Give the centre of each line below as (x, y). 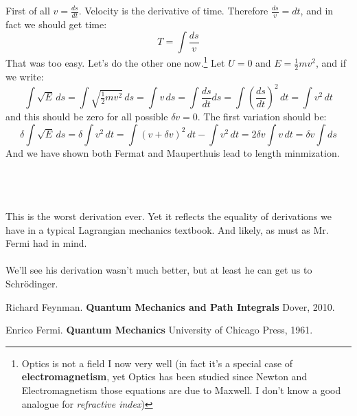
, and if (331, 63)
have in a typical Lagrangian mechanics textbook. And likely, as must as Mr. (167, 229)
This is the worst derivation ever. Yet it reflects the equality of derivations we (169, 216)
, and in (317, 10)
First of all (28, 10)
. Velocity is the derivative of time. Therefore (173, 10)
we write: (25, 76)
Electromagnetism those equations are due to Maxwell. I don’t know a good (181, 390)
